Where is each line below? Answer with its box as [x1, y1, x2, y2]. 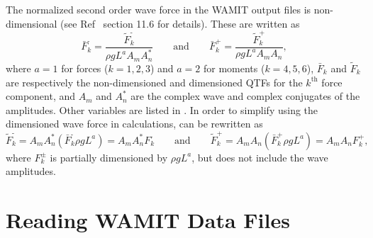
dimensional [6, 16, 57, 30]
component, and [6, 89, 76, 103]
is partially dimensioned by [50, 149, 168, 164]
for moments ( [203, 60, 265, 75]
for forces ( [61, 60, 108, 75]
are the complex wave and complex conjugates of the [130, 89, 360, 103]
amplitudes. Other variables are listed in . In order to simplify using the [6, 102, 318, 117]
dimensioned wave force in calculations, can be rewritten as [6, 116, 263, 131]
